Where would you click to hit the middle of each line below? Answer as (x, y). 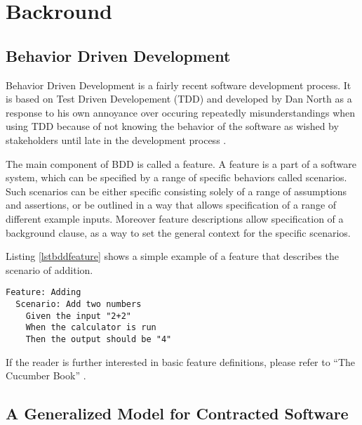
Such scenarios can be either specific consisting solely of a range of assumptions (176, 191)
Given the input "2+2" (78, 316)
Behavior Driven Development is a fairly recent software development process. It (179, 85)
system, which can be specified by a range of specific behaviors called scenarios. (176, 177)
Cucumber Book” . (46, 375)
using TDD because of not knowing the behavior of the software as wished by (172, 126)
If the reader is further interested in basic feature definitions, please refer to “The (181, 361)
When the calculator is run (91, 328)
